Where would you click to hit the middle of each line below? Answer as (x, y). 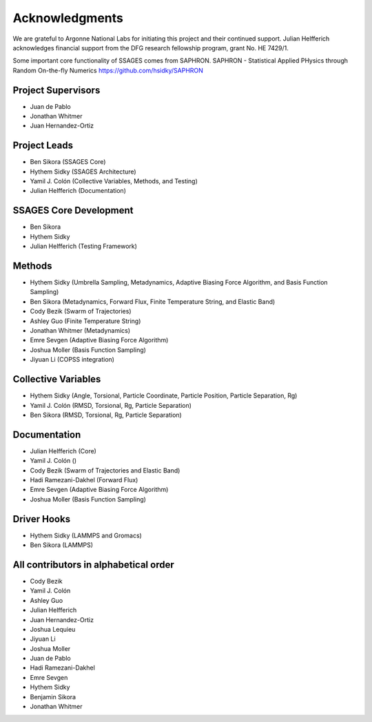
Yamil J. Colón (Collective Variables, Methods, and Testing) (114, 181)
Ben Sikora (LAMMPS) (61, 545)
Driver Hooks (42, 519)
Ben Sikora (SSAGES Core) (68, 162)
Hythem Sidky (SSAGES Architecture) (83, 172)
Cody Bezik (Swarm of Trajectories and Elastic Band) (105, 470)
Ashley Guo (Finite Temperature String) (85, 321)
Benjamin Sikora (53, 697)
